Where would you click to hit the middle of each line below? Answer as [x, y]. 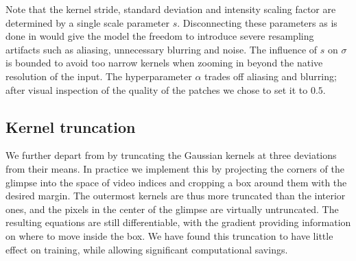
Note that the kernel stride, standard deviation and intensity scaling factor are [171, 9]
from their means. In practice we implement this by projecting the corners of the [175, 168]
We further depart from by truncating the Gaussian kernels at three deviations [171, 155]
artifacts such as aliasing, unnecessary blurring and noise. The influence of [162, 49]
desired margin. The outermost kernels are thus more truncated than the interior [176, 196]
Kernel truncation [71, 126]
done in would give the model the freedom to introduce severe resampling [160, 36]
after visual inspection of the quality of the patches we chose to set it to [157, 89]
